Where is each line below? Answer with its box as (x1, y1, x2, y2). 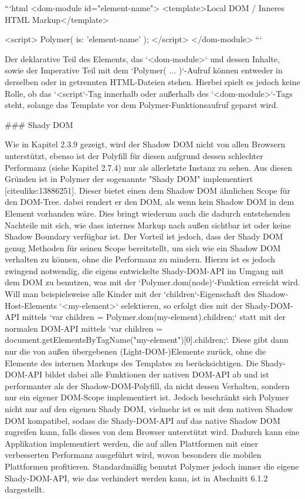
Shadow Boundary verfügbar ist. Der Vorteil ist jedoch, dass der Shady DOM (5, 230, 283, 242)
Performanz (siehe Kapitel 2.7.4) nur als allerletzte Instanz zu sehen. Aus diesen (5, 161, 292, 173)
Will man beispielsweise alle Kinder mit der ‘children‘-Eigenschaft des (5, 288, 255, 300)
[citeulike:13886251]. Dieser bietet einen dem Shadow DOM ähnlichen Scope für (5, 184, 291, 196)
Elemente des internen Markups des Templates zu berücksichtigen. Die (5, 356, 259, 369)
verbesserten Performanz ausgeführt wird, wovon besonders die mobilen (5, 449, 262, 461)
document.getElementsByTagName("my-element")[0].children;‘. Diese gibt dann (5, 333, 289, 346)
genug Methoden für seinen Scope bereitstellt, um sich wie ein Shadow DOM (5, 241, 281, 254)
